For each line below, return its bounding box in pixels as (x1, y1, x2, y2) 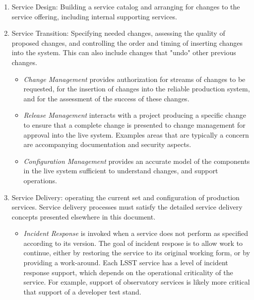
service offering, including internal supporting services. (11, 11, 177, 21)
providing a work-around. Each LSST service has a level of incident (23, 257, 228, 268)
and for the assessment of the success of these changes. (23, 93, 190, 103)
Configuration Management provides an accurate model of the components (23, 155, 250, 166)
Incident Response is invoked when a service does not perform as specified (23, 228, 248, 238)
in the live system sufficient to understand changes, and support (23, 165, 218, 176)
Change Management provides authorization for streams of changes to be (23, 74, 246, 84)
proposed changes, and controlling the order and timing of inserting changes (11, 37, 243, 48)
